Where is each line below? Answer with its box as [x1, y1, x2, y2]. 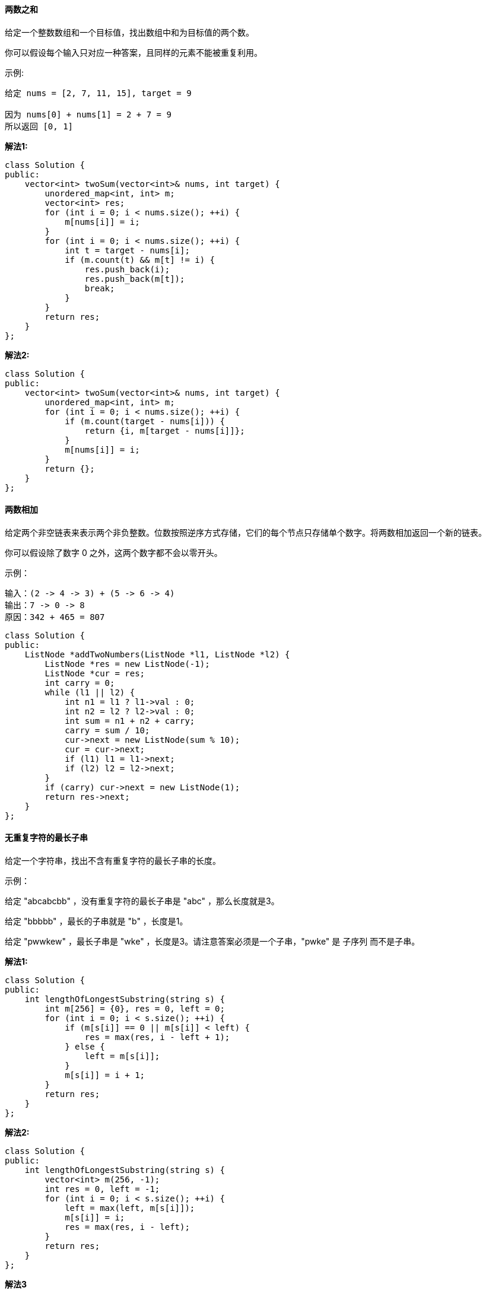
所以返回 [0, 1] [5, 121, 74, 131]
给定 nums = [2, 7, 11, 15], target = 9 [5, 88, 192, 98]
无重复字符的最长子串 [5, 832, 88, 843]
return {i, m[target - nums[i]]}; [84, 425, 245, 435]
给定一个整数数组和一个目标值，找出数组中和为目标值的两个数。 [5, 27, 254, 37]
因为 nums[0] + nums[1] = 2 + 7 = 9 [5, 109, 171, 119]
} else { [65, 1042, 105, 1052]
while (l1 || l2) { [45, 687, 135, 697]
